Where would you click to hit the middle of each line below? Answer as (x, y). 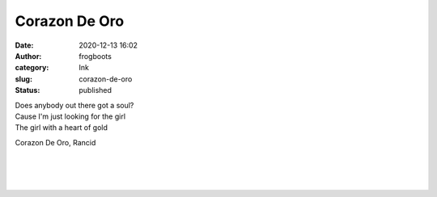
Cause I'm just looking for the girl (70, 116)
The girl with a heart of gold (62, 128)
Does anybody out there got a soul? (74, 105)
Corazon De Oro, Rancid (55, 142)
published (95, 90)
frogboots (95, 56)
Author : (28, 56)
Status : (28, 90)
